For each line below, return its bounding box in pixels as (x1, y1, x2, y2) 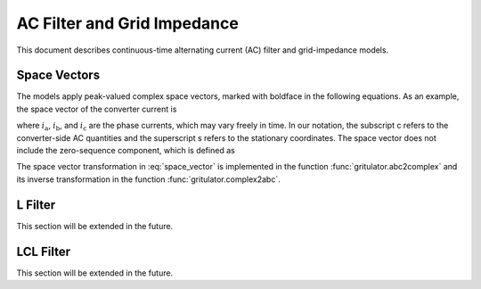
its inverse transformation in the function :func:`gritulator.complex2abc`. (16, 174, 281, 185)
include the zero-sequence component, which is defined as (16, 145, 235, 156)
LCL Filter (16, 244, 71, 259)
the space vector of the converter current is (16, 103, 177, 114)
